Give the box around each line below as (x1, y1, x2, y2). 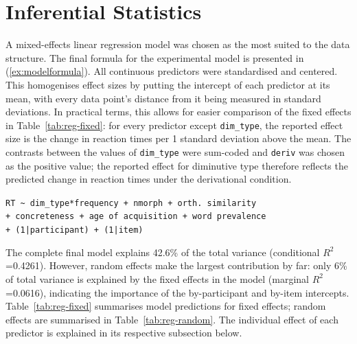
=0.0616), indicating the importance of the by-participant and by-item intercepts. (5, 285, 349, 299)
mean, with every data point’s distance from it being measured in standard (5, 91, 321, 105)
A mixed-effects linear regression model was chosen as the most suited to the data (5, 37, 350, 51)
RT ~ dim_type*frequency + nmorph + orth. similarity (5, 198, 257, 208)
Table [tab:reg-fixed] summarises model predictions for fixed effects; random (5, 299, 326, 313)
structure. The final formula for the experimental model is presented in (5, 50, 304, 65)
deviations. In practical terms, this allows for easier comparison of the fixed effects (5, 104, 352, 119)
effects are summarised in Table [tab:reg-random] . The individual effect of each (5, 312, 338, 326)
